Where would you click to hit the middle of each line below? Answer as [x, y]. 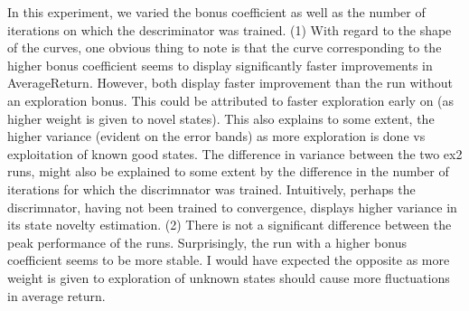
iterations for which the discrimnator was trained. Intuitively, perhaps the [211, 188]
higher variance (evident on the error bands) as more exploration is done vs [216, 136]
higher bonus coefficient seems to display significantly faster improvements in [220, 65]
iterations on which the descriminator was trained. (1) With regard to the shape [230, 29]
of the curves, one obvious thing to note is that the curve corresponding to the [225, 47]
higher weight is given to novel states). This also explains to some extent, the [221, 118]
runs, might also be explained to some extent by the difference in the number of [228, 171]
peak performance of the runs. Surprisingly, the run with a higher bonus [207, 242]
